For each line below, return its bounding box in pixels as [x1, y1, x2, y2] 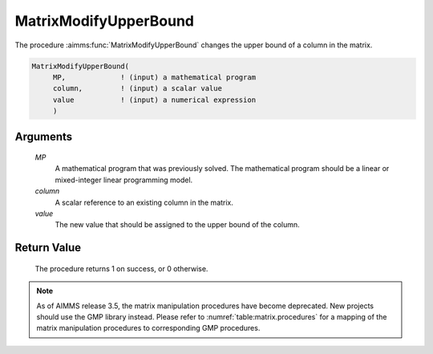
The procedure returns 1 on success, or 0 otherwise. [34, 263, 208, 273]
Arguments [14, 129, 73, 144]
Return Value [14, 241, 82, 254]
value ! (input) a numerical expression [52, 95, 257, 104]
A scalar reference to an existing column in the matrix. [55, 197, 234, 207]
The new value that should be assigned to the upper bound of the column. [55, 220, 300, 230]
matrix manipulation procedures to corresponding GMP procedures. [36, 323, 261, 333]
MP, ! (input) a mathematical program [52, 72, 257, 82]
